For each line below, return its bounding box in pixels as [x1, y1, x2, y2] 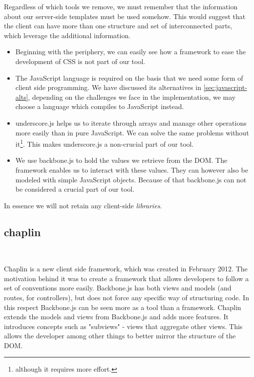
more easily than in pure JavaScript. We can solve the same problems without [15, 127, 249, 137]
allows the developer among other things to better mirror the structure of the [4, 331, 236, 341]
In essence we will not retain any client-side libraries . [4, 200, 162, 210]
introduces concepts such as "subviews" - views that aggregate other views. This [4, 321, 243, 331]
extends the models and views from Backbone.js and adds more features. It [4, 311, 229, 322]
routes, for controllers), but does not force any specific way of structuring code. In [4, 292, 249, 302]
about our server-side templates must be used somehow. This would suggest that [4, 11, 246, 21]
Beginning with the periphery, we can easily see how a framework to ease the [15, 46, 246, 57]
